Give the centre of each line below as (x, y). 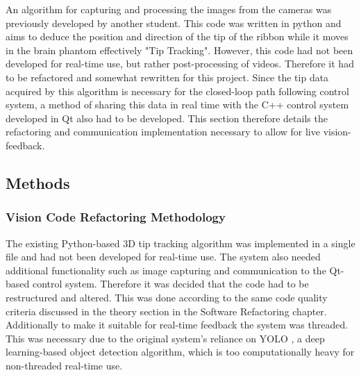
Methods (38, 182)
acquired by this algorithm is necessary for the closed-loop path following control (177, 91)
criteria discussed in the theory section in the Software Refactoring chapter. (166, 311)
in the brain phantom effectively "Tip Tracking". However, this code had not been (179, 50)
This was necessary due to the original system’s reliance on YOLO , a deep (165, 338)
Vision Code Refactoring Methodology (116, 217)
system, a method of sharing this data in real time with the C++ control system (177, 105)
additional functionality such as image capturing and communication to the (166, 270)
